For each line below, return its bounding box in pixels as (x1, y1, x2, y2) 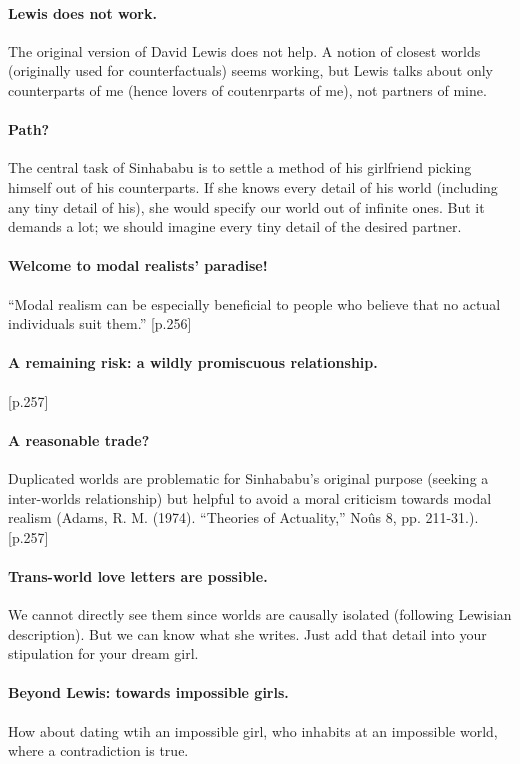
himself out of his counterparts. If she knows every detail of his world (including (8, 176, 498, 197)
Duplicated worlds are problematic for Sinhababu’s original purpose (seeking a (8, 467, 489, 488)
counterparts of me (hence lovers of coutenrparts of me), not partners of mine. (8, 79, 487, 100)
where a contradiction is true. (8, 740, 189, 761)
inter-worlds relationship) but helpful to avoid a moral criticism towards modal (8, 487, 492, 508)
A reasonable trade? (8, 429, 150, 450)
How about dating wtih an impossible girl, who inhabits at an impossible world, (8, 720, 498, 741)
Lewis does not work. (8, 2, 157, 23)
